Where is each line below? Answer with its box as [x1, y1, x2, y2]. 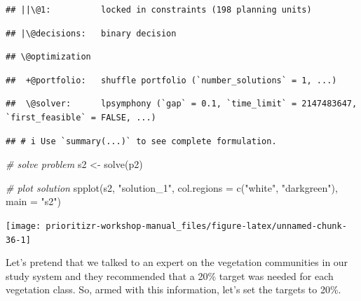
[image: [6, 220, 41, 231]
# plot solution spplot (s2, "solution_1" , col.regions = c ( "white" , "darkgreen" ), [6, 180, 338, 195]
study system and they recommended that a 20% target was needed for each [6, 268, 334, 283]
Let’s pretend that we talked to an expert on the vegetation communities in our [6, 255, 348, 269]
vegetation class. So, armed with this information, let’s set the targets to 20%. [6, 282, 341, 297]
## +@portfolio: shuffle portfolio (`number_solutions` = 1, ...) [6, 75, 337, 85]
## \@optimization [6, 52, 91, 62]
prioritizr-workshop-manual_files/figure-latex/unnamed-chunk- [46, 220, 347, 231]
